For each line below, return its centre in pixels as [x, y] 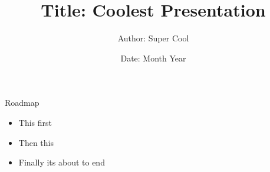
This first [35, 122]
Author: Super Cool [153, 38]
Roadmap [22, 103]
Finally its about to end [62, 162]
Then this [36, 142]
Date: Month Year [153, 58]
